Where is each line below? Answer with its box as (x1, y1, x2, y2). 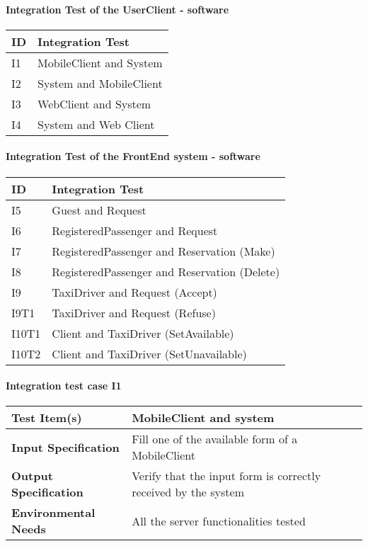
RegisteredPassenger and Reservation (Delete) (52, 263, 280, 280)
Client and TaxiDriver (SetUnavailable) (52, 345, 247, 362)
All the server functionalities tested (132, 512, 306, 529)
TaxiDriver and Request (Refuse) (52, 304, 216, 321)
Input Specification (11, 438, 120, 455)
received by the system (132, 484, 245, 501)
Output (11, 467, 53, 484)
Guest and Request (52, 201, 146, 218)
